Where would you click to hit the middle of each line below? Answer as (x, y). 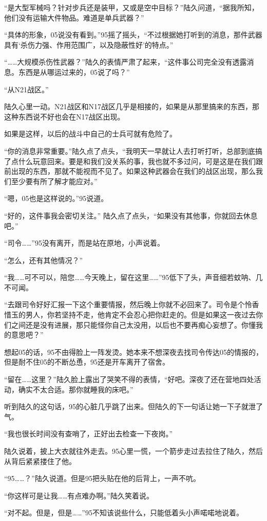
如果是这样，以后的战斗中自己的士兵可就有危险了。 (90, 134)
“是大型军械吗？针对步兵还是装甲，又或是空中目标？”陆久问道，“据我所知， (131, 7)
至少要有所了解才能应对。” (54, 181)
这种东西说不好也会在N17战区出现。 (64, 116)
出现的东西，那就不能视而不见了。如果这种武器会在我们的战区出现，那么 (133, 171)
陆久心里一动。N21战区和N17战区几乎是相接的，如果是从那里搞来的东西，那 (132, 106)
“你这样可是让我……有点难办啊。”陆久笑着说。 (79, 495)
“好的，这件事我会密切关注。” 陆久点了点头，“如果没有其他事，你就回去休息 (131, 215)
